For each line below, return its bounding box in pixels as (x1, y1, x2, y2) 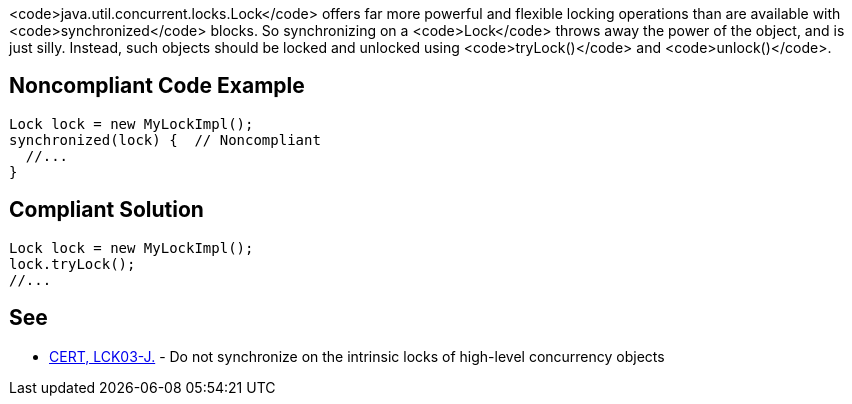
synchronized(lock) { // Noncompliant (9, 131, 321, 148)
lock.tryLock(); (9, 255, 136, 272)
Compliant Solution (9, 197, 204, 223)
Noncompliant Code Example (9, 73, 305, 99)
